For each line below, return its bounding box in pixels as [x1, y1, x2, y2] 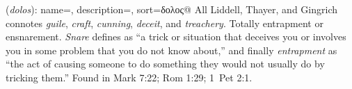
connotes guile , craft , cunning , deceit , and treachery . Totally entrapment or [6, 15, 323, 30]
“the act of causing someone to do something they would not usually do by [6, 56, 325, 71]
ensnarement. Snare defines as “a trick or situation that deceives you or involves [6, 29, 346, 44]
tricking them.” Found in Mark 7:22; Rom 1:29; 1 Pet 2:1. [6, 70, 253, 84]
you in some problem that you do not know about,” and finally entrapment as [6, 42, 337, 57]
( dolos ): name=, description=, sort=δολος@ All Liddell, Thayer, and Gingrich [6, 2, 337, 16]
